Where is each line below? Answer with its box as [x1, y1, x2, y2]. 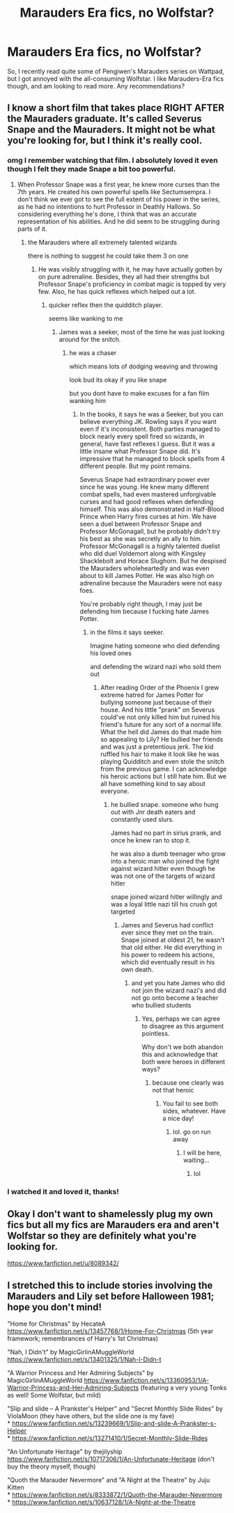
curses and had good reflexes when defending [79, 497, 214, 505]
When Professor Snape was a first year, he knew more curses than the [17, 180, 220, 189]
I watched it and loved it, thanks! [7, 1186, 120, 1196]
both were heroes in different [141, 1057, 226, 1066]
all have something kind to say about [100, 779, 205, 787]
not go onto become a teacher [131, 994, 219, 1002]
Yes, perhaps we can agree [141, 1014, 221, 1023]
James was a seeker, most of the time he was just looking [58, 327, 225, 336]
